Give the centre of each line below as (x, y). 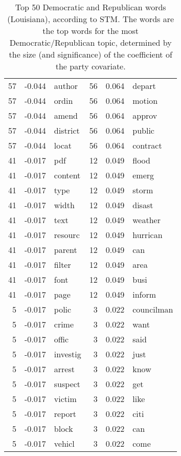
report (65, 414)
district (67, 130)
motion (145, 101)
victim (65, 399)
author (66, 86)
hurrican (148, 235)
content (67, 175)
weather (146, 220)
